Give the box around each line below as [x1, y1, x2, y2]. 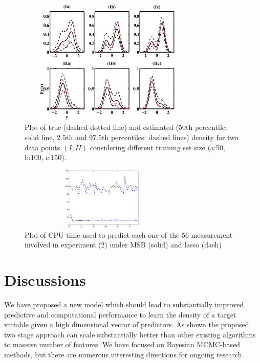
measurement [191, 229, 233, 240]
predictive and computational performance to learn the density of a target [4, 309, 236, 320]
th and [66, 131, 87, 142]
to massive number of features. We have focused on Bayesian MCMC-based [4, 339, 241, 350]
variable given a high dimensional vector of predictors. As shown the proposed [4, 319, 249, 330]
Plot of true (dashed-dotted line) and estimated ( [25, 122, 179, 132]
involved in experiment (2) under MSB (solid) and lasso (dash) [25, 239, 222, 250]
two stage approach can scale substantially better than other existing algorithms [4, 329, 256, 339]
